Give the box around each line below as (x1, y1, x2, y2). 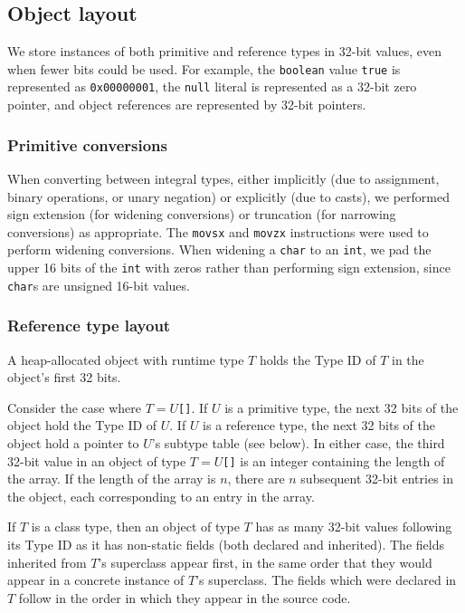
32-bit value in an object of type (7, 451, 186, 470)
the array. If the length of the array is (7, 469, 216, 488)
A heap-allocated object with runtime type (7, 350, 244, 369)
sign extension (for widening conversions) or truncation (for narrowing (7, 205, 396, 224)
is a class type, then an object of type (31, 517, 240, 536)
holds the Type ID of (259, 350, 376, 369)
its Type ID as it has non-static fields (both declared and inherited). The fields (7, 535, 444, 554)
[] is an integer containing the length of (223, 451, 445, 470)
